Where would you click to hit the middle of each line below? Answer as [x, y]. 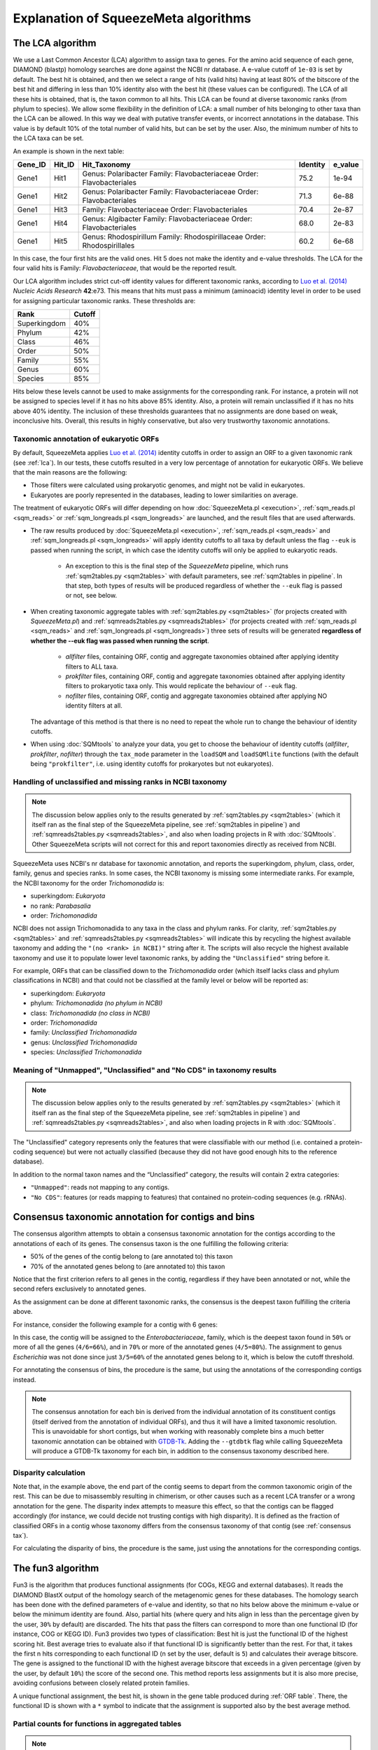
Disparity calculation [49, 1472]
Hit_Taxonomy [106, 164]
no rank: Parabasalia [61, 906]
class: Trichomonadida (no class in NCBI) [90, 1013]
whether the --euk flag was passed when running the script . [120, 640]
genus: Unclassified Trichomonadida [84, 1042]
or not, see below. [91, 596]
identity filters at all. [94, 706]
